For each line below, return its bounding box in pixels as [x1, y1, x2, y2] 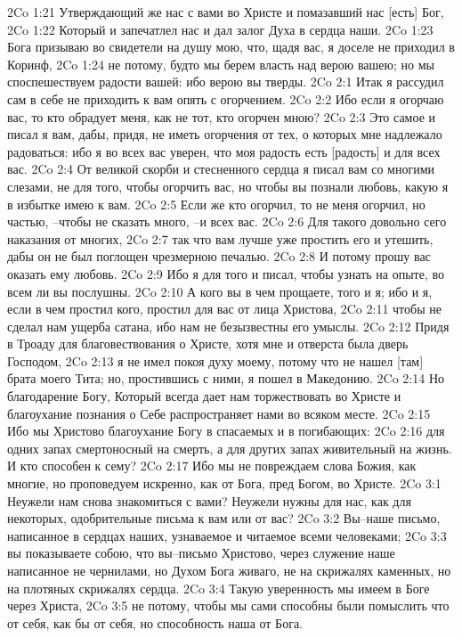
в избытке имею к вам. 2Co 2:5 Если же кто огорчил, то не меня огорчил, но [7, 194, 426, 213]
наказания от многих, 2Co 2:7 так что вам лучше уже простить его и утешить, [7, 229, 434, 248]
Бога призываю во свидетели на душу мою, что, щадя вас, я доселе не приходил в [7, 37, 455, 56]
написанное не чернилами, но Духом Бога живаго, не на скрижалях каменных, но [7, 561, 451, 579]
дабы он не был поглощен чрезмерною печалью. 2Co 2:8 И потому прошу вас [7, 247, 431, 266]
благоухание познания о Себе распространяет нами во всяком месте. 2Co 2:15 [7, 404, 431, 422]
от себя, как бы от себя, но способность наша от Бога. [7, 613, 303, 632]
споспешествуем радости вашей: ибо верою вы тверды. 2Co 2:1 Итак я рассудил [7, 72, 444, 91]
